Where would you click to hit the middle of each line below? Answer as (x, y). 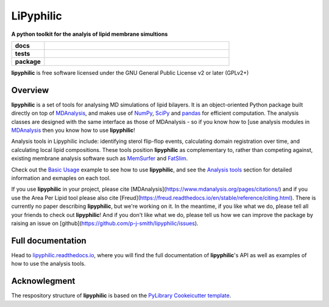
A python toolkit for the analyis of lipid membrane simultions (90, 34)
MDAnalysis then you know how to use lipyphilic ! (73, 130)
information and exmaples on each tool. (61, 178)
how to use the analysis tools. (48, 264)
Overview (30, 90)
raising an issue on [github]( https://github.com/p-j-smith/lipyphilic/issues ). (105, 223)
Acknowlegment (43, 281)
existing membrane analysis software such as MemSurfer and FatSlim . (100, 159)
